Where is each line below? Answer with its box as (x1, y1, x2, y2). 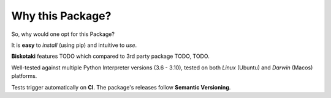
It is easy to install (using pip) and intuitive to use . (11, 41, 137, 49)
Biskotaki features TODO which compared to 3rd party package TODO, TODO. (11, 52, 210, 60)
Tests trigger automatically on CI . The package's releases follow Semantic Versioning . (11, 83, 231, 91)
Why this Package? (11, 9, 112, 23)
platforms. (11, 72, 37, 80)
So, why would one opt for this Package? (11, 30, 115, 38)
